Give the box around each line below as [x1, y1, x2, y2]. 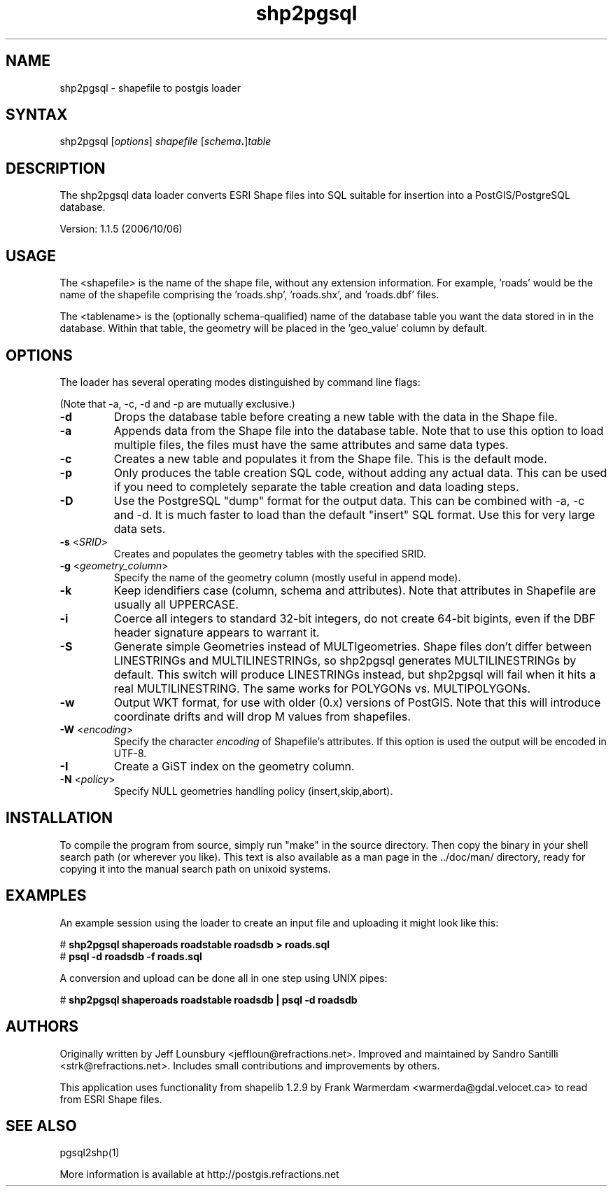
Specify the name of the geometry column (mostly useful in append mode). [113, 571, 461, 583]
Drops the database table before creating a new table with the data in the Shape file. [113, 409, 558, 424]
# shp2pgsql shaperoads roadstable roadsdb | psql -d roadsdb [59, 993, 358, 1006]
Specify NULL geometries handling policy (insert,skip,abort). [113, 784, 393, 797]
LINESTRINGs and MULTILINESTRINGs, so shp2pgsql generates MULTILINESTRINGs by [113, 653, 577, 667]
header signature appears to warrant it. [113, 625, 320, 639]
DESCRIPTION [6, 159, 106, 177]
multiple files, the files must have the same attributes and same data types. [113, 437, 509, 452]
